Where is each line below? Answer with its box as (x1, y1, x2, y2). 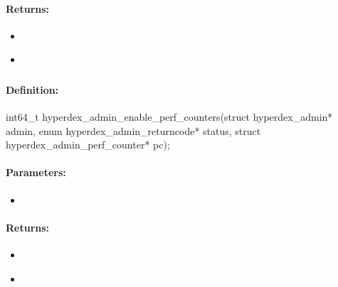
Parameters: (6, 165, 66, 180)
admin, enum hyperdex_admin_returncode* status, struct (6, 123, 261, 138)
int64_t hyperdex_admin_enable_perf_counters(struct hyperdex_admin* (6, 109, 333, 124)
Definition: (6, 82, 59, 97)
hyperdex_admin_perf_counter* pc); (6, 137, 170, 152)
